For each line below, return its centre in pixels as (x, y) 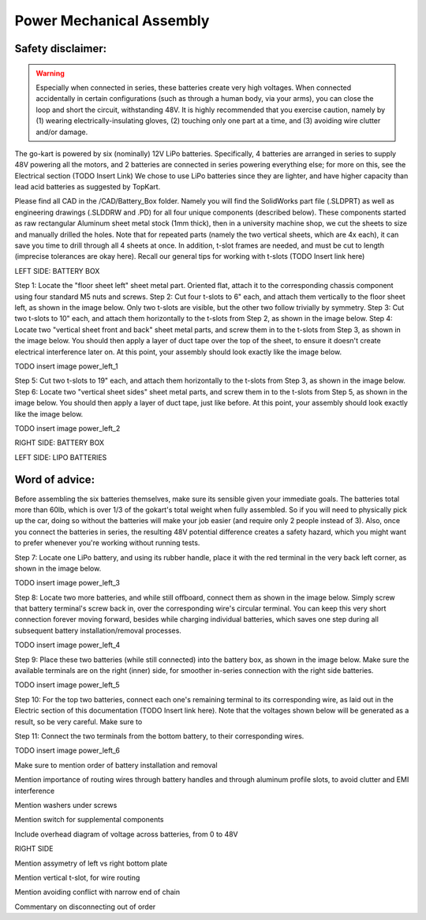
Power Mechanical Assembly (112, 21)
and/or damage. (62, 132)
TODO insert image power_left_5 (67, 685)
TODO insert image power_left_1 (66, 366)
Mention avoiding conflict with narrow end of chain (97, 892)
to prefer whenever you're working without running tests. (107, 543)
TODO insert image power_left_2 (67, 428)
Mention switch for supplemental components (89, 820)
